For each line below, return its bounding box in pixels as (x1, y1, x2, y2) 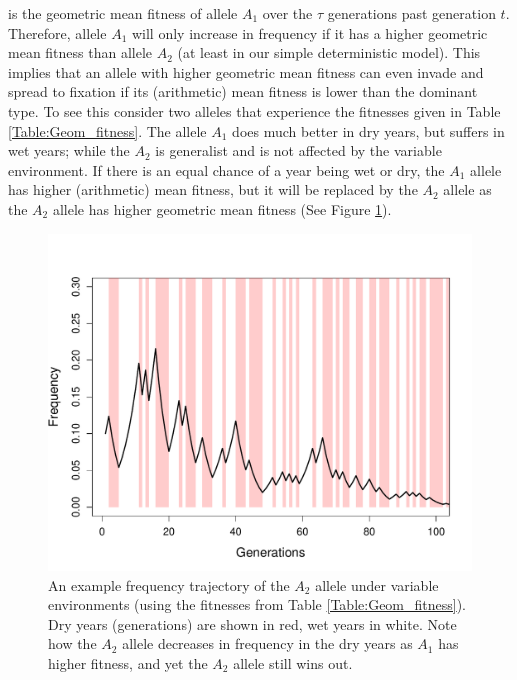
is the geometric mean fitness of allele (8, 3, 238, 23)
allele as (443, 179, 492, 200)
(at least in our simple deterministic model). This (177, 42, 481, 63)
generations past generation (327, 3, 496, 23)
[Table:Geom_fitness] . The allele (8, 120, 207, 141)
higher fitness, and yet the (48, 652, 208, 673)
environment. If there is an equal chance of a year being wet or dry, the (8, 159, 445, 180)
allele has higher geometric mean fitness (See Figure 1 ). (52, 198, 392, 219)
